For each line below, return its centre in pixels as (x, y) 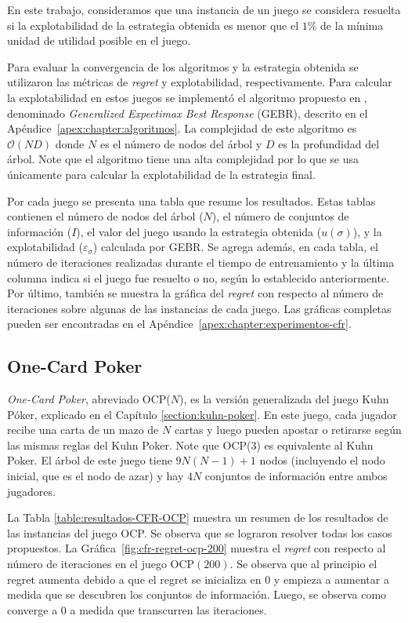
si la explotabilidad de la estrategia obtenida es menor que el (153, 25)
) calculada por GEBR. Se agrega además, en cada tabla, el (235, 247)
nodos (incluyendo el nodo (322, 460)
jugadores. (31, 491)
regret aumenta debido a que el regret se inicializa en (134, 579)
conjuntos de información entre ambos (296, 476)
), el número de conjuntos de (280, 216)
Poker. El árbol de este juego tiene (90, 460)
